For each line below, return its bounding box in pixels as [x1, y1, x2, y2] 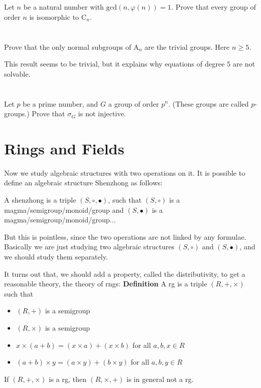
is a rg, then [49, 373, 87, 384]
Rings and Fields [4, 138, 125, 158]
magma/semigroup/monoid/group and [4, 204, 124, 215]
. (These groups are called [168, 98, 249, 109]
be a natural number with [23, 2, 104, 12]
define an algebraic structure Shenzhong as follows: [4, 177, 163, 188]
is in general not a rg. [126, 373, 194, 384]
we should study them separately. [4, 251, 108, 262]
